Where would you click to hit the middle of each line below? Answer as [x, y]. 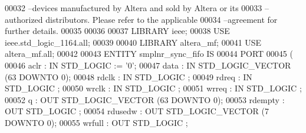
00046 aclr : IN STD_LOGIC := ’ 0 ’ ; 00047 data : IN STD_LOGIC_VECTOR [148, 65]
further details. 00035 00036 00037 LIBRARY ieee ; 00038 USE [117, 31]
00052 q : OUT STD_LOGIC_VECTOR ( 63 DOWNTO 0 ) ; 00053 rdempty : [145, 99]
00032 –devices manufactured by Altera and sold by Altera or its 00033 [134, 8]
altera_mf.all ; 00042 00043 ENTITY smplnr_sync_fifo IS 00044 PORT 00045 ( [149, 54]
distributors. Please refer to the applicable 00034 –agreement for [162, 19]
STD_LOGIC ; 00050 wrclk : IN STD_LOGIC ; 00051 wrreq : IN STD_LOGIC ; [153, 88]
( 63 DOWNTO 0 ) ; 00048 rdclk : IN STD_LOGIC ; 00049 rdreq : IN [129, 76]
